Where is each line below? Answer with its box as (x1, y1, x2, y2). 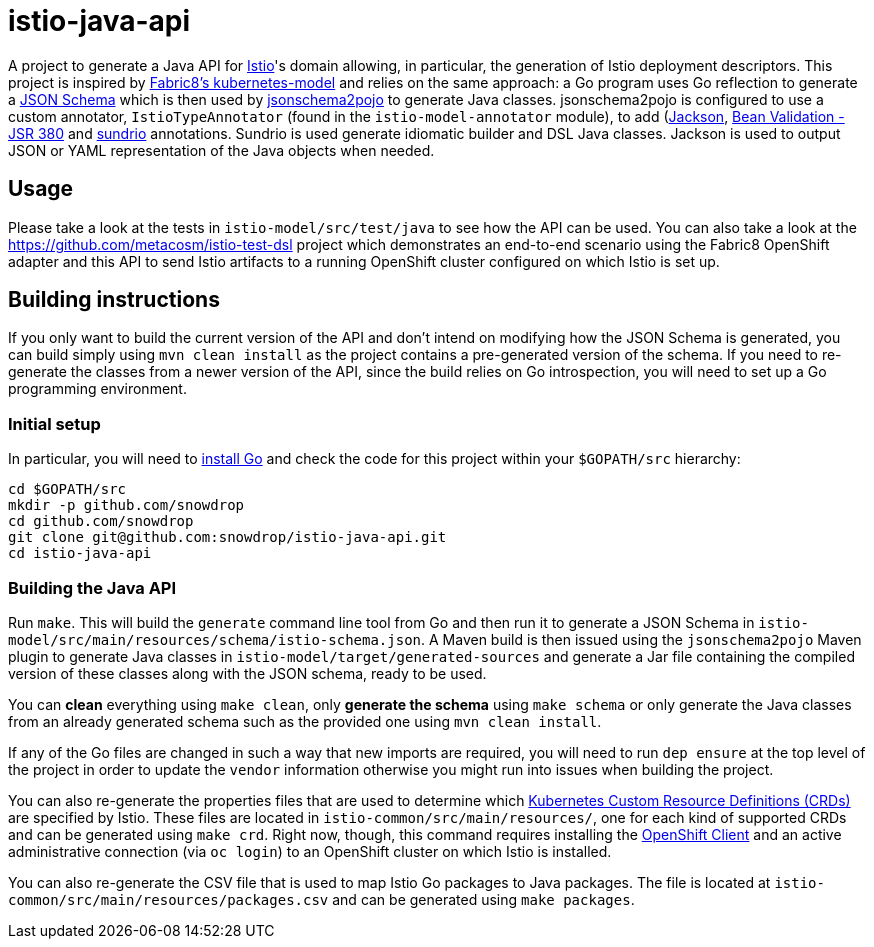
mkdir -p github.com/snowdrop (8, 497, 245, 514)
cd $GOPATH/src (8, 481, 127, 498)
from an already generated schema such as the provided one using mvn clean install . (8, 712, 602, 730)
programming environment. (8, 380, 187, 398)
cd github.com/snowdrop (8, 513, 194, 530)
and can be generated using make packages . (332, 890, 635, 908)
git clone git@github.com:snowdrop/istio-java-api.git (8, 529, 447, 546)
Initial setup (8, 413, 101, 434)
